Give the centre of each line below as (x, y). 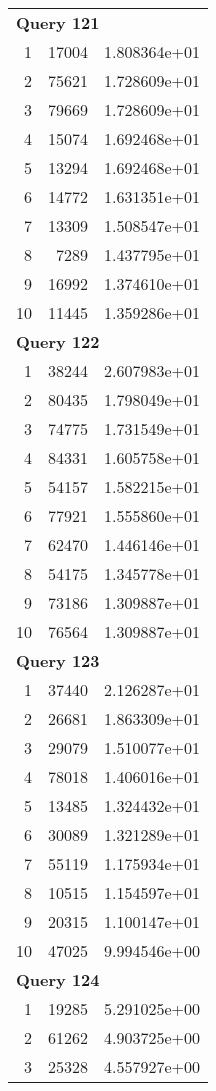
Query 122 (58, 341)
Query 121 (58, 22)
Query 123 (58, 660)
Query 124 (58, 979)
